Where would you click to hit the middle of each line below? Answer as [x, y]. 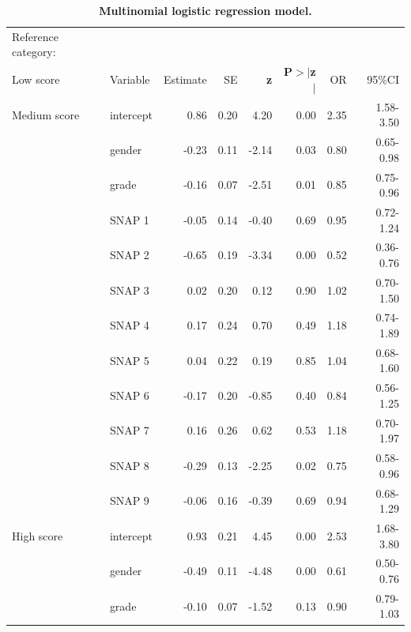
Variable [130, 79]
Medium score [46, 114]
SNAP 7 [129, 430]
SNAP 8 [129, 465]
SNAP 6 [129, 395]
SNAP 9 [129, 500]
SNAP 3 [129, 290]
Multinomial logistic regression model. [205, 10]
